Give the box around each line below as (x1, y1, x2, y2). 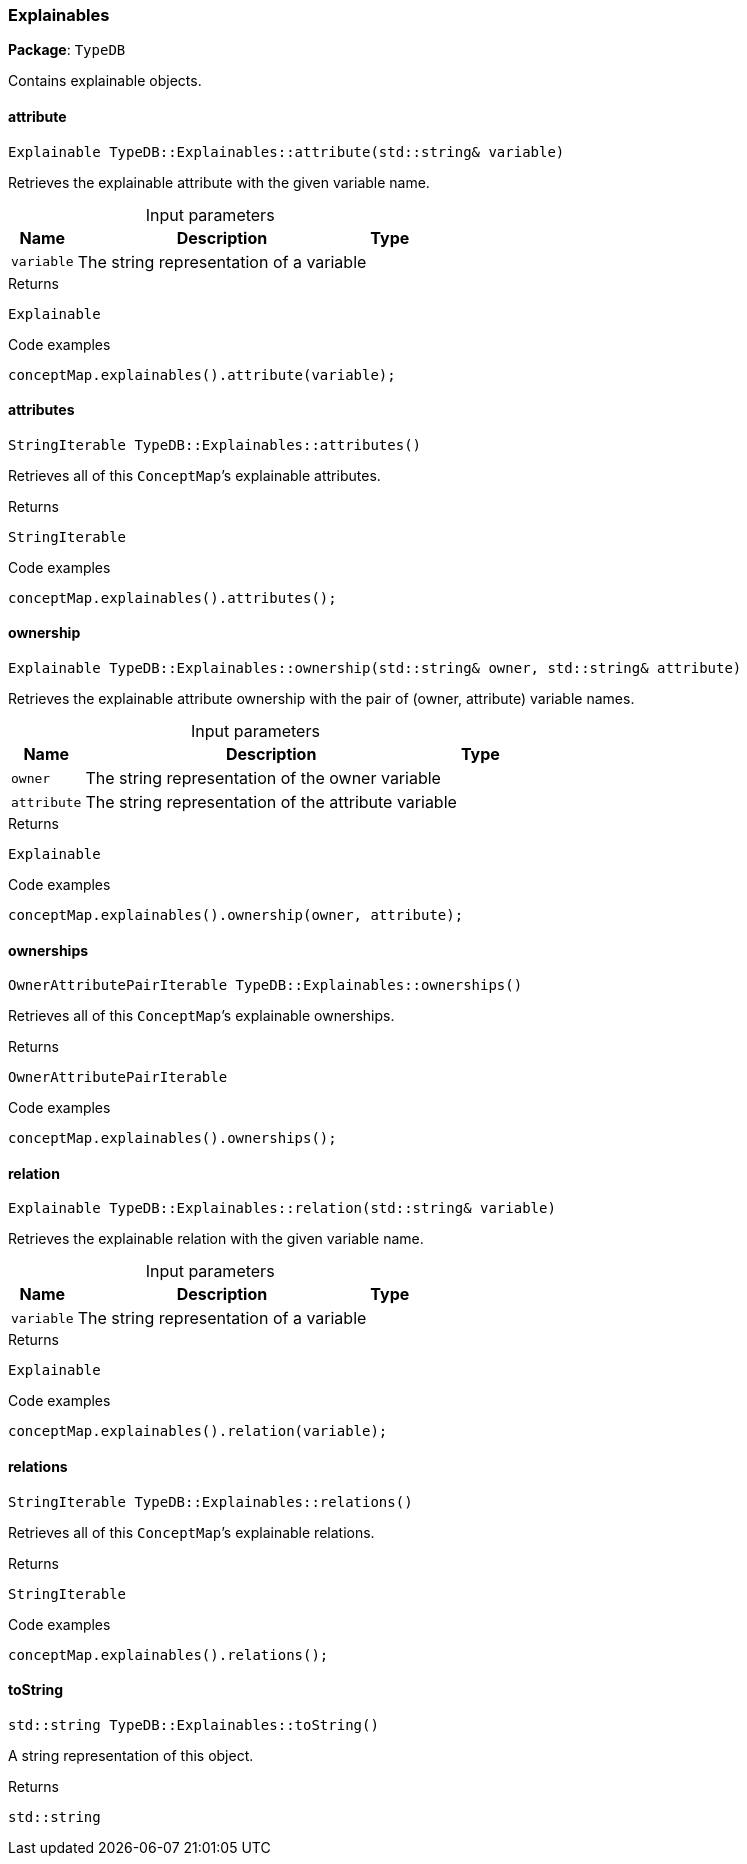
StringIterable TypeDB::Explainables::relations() (8, 1493, 413, 1510)
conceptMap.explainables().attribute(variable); (8, 366, 396, 383)
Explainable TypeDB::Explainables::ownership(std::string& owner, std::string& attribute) (8, 660, 742, 677)
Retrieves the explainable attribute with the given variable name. (8, 173, 430, 191)
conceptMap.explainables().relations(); (8, 1646, 329, 1663)
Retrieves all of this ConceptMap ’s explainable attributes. (8, 466, 381, 484)
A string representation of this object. (8, 1746, 254, 1764)
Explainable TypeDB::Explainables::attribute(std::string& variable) (8, 143, 565, 160)
